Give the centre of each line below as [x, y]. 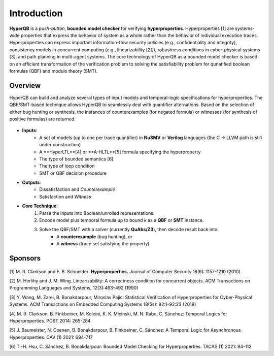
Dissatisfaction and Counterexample [77, 189]
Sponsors [25, 258]
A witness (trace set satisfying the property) [103, 244]
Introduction [36, 13]
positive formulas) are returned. [42, 119]
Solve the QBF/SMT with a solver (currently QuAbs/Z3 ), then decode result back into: [129, 230]
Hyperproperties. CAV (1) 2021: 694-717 [51, 337]
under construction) [60, 145]
